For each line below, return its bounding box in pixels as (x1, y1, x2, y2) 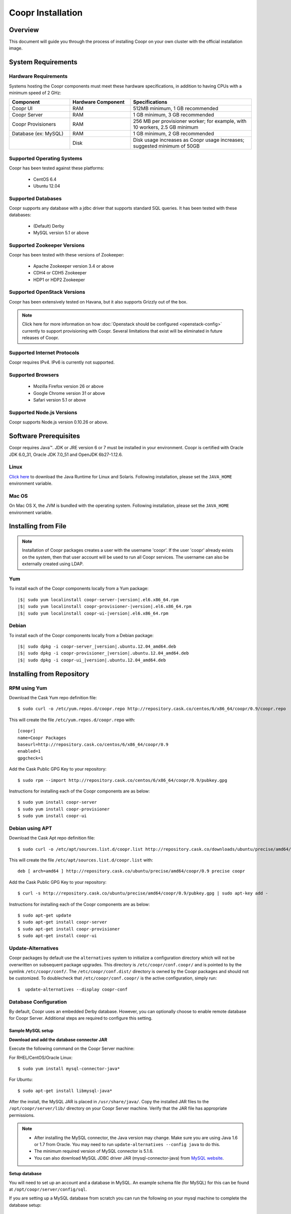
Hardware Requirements (9, 73, 68, 80)
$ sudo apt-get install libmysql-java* (17, 1088, 113, 1094)
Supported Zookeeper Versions (9, 242, 85, 249)
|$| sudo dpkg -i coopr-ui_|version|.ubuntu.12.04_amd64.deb (17, 657, 166, 663)
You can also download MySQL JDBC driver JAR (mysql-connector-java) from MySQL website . (34, 1155, 224, 1161)
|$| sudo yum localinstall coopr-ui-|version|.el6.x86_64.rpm (17, 610, 169, 616)
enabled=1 (17, 748, 41, 754)
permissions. (9, 1112, 35, 1118)
